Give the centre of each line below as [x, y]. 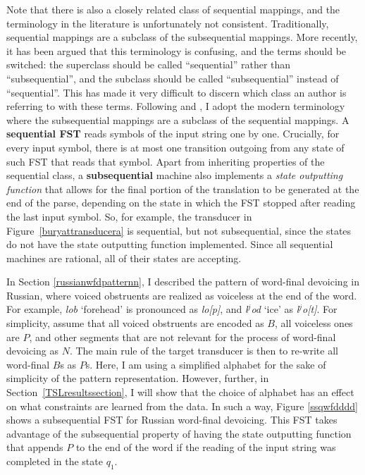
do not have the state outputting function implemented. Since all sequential [170, 244]
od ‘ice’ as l [275, 309]
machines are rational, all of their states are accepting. [124, 258]
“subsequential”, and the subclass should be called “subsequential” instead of [173, 78]
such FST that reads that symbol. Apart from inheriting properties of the [166, 161]
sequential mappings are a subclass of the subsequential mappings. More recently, [182, 37]
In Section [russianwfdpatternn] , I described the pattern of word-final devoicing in [183, 282]
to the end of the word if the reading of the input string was [206, 447]
